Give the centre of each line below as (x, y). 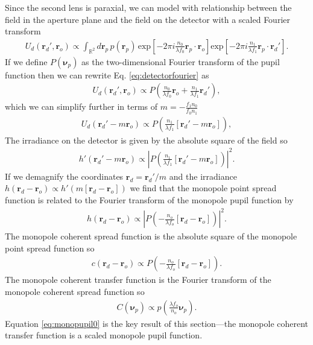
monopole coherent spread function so (75, 291)
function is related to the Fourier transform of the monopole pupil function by (149, 200)
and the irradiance (203, 176)
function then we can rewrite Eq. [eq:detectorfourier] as (107, 74)
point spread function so (50, 248)
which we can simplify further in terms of (81, 106)
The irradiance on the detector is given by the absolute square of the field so (146, 140)
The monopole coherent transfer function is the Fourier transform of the (138, 280)
